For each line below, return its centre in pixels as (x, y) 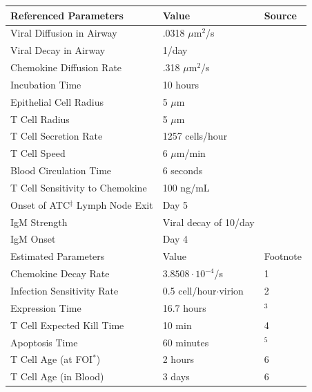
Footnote (283, 256)
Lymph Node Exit (115, 204)
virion (231, 290)
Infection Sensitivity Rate (65, 290)
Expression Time (46, 307)
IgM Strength (39, 222)
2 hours (178, 359)
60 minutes (186, 342)
